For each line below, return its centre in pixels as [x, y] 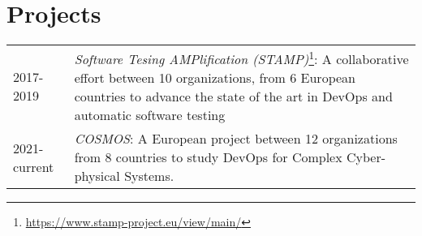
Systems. [149, 176]
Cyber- [366, 157]
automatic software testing [150, 115]
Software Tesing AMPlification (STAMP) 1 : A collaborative [241, 58]
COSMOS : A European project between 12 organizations [236, 139]
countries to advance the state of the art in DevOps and [233, 97]
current [34, 166]
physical [97, 176]
